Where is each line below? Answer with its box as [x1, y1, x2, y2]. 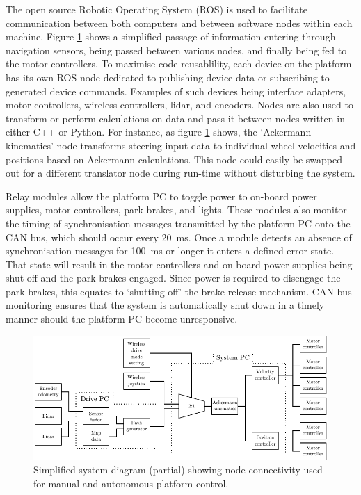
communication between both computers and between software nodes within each [6, 15, 353, 30]
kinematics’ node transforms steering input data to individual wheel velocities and [6, 138, 356, 152]
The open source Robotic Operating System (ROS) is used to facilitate [6, 2, 307, 16]
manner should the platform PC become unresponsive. [6, 311, 238, 326]
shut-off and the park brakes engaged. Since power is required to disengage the [6, 270, 341, 285]
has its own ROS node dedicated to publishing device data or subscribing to [6, 70, 330, 84]
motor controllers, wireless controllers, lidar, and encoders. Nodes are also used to [6, 97, 353, 112]
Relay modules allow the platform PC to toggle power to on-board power [6, 188, 317, 203]
